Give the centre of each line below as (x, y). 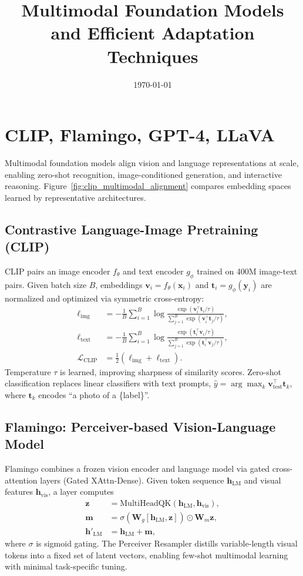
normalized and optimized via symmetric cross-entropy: (105, 298)
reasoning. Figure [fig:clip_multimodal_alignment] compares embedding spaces (148, 186)
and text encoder (153, 271)
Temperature (28, 371)
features (19, 491)
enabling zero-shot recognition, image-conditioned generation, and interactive (143, 174)
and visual (262, 480)
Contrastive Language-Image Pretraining (132, 229)
